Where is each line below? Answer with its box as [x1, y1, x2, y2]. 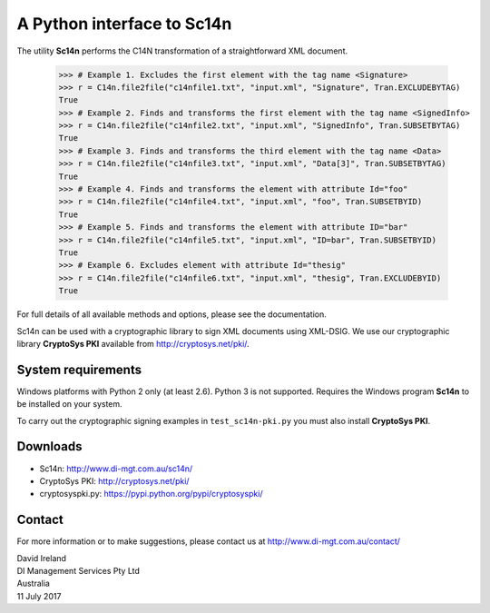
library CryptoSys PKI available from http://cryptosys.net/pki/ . [16, 338, 250, 349]
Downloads [16, 439, 83, 454]
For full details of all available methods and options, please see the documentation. [16, 309, 327, 320]
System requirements [16, 361, 142, 377]
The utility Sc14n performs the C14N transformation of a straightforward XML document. [16, 45, 348, 56]
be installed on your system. [16, 399, 122, 410]
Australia [16, 578, 50, 589]
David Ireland [16, 552, 67, 563]
